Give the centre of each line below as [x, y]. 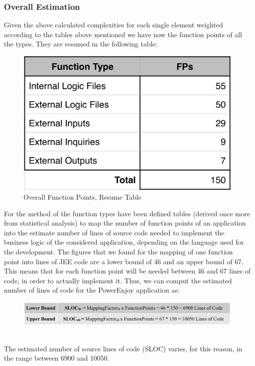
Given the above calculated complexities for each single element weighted [114, 25]
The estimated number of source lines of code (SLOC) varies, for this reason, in [123, 348]
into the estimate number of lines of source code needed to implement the [114, 232]
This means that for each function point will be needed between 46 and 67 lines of [127, 271]
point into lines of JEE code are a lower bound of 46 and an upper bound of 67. [124, 261]
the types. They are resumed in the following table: [81, 44]
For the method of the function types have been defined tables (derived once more [127, 213]
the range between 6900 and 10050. [57, 358]
